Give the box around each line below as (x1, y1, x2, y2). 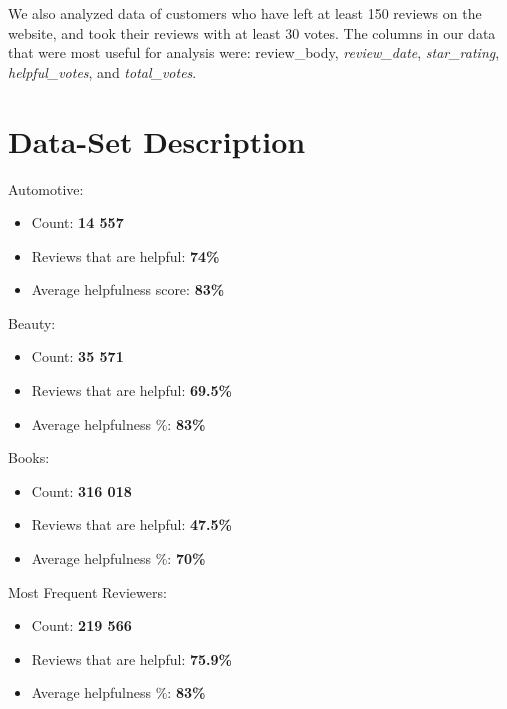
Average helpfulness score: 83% (31, 279, 225, 300)
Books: (8, 447, 50, 468)
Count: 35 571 (31, 346, 124, 367)
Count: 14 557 (31, 212, 124, 233)
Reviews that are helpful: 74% (31, 245, 220, 266)
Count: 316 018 (31, 480, 132, 501)
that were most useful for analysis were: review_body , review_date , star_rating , (8, 42, 500, 63)
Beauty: (8, 312, 56, 333)
